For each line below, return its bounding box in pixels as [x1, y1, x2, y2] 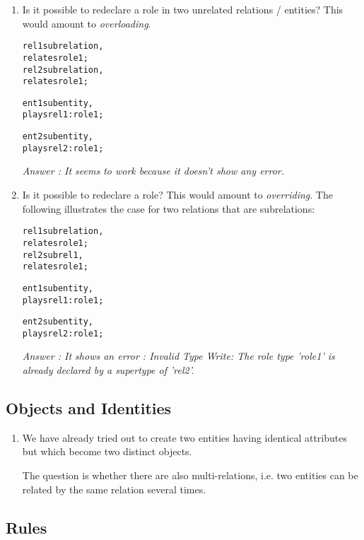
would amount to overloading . [22, 16, 151, 30]
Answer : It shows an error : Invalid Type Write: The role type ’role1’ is [22, 348, 335, 363]
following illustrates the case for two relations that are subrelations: [22, 201, 315, 216]
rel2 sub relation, [22, 64, 104, 75]
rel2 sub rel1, [22, 250, 83, 260]
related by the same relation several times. [22, 481, 206, 496]
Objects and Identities [6, 397, 172, 419]
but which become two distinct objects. [22, 444, 192, 459]
